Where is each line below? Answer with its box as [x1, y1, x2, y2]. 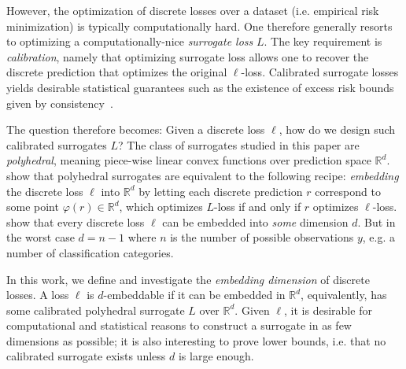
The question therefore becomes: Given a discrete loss [6, 121, 265, 138]
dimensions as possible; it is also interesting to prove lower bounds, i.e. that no [6, 332, 386, 349]
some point [6, 198, 59, 215]
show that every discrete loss [6, 213, 145, 230]
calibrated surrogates [6, 136, 107, 153]
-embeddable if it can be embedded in [103, 286, 286, 303]
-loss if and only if [213, 198, 301, 215]
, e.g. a [362, 229, 395, 245]
